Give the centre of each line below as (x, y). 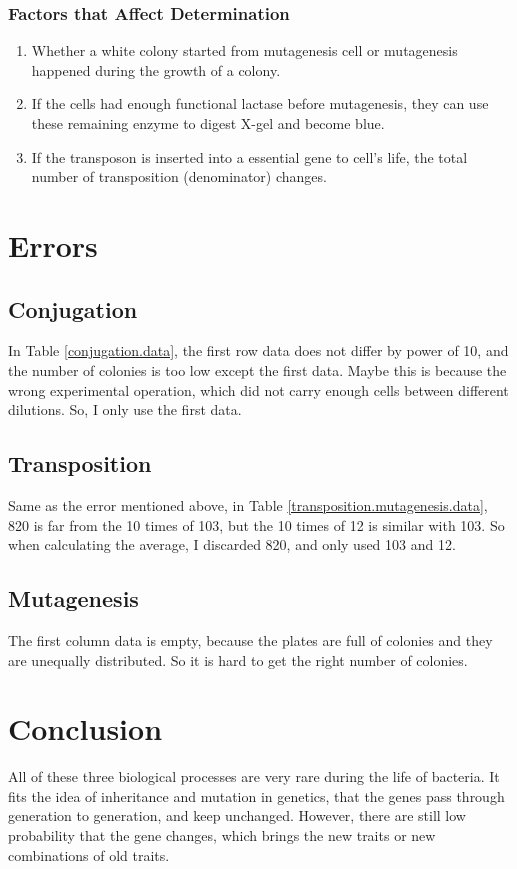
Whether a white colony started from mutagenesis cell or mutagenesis (244, 50)
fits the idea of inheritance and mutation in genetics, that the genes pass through (256, 795)
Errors (53, 244)
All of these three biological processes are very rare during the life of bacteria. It (254, 776)
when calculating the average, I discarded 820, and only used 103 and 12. (232, 544)
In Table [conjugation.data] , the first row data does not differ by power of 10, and (258, 350)
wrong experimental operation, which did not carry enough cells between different (258, 389)
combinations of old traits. (89, 854)
